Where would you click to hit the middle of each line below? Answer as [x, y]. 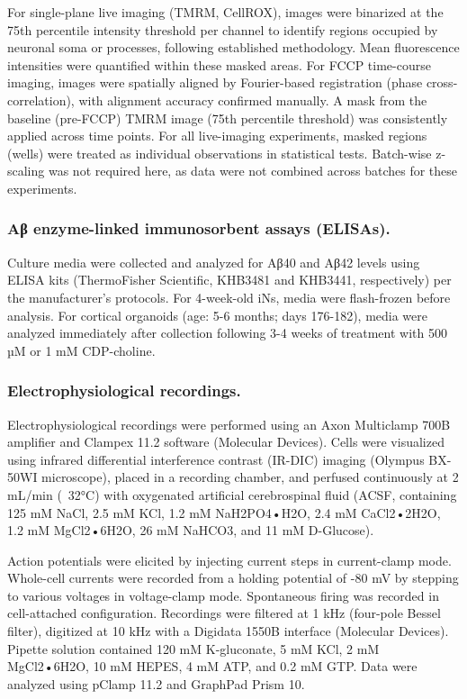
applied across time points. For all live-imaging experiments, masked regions [217, 136]
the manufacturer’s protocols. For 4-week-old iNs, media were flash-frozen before [229, 297]
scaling [26, 171]
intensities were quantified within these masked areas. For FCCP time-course [219, 64]
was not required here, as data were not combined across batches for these [253, 171]
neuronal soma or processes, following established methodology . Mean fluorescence [233, 47]
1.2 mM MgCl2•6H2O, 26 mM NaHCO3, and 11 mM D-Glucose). [191, 530]
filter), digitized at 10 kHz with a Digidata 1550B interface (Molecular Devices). [228, 631]
